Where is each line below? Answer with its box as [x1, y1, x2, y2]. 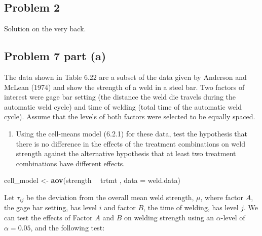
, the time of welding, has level [143, 202, 239, 213]
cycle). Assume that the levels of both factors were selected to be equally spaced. [4, 111, 255, 122]
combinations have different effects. [16, 158, 125, 168]
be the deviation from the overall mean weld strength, [26, 192, 194, 202]
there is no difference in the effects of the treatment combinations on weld [16, 138, 245, 149]
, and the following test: [30, 222, 105, 232]
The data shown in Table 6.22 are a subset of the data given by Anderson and [4, 72, 247, 82]
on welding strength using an [124, 212, 214, 222]
